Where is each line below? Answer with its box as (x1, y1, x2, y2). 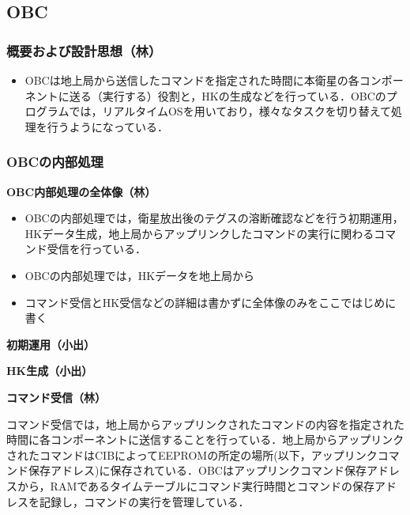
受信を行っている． (47, 240, 147, 257)
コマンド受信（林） (6, 388, 106, 405)
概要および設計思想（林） (6, 40, 162, 60)
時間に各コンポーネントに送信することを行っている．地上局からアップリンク (6, 431, 404, 448)
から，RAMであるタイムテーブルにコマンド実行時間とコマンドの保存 (17, 477, 374, 494)
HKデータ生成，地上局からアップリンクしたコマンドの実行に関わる (24, 225, 374, 241)
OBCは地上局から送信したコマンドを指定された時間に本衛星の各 (24, 72, 359, 88)
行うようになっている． (47, 118, 169, 134)
